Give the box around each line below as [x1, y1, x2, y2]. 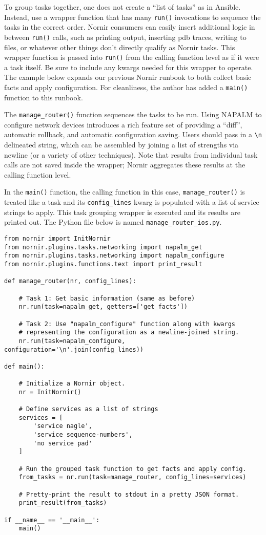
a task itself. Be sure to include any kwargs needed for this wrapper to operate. [4, 61, 253, 72]
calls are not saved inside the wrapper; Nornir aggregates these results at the [4, 159, 245, 170]
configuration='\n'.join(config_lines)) [4, 346, 144, 353]
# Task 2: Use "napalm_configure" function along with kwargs [18, 320, 236, 328]
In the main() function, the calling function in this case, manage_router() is [4, 186, 245, 197]
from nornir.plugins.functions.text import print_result [4, 261, 202, 268]
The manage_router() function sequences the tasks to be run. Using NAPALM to [4, 109, 262, 120]
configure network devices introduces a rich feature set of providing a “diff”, [4, 119, 242, 130]
